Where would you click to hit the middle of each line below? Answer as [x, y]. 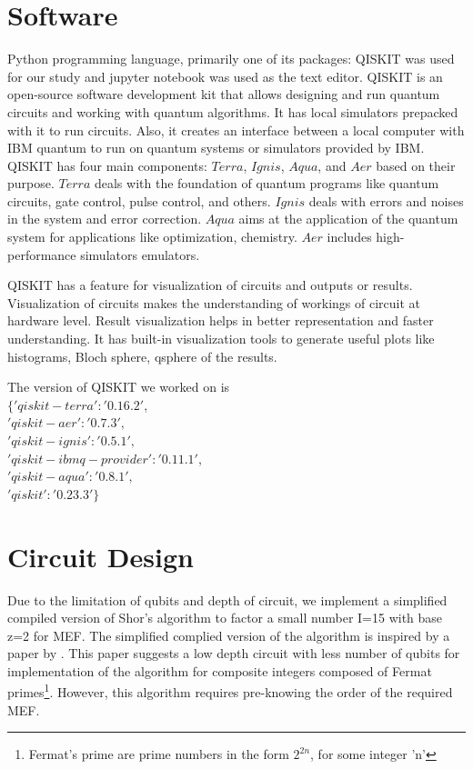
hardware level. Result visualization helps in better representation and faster [221, 320]
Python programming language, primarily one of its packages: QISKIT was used [231, 59]
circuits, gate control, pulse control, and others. [139, 200]
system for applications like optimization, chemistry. [152, 237]
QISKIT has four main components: [107, 165]
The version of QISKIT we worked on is [119, 387]
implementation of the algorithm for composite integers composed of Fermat [220, 670]
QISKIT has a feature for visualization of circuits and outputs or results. [210, 285]
